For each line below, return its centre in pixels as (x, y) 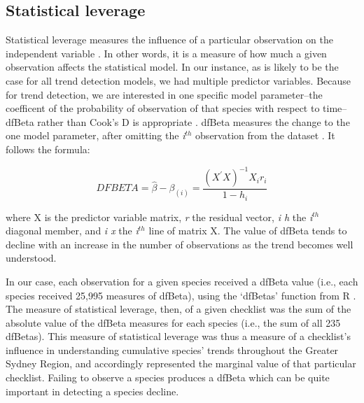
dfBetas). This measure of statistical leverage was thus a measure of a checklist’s (178, 336)
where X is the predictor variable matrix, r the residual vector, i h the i (159, 217)
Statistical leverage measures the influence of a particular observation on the (169, 40)
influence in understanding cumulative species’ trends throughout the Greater (172, 349)
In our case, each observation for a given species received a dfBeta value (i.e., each (182, 281)
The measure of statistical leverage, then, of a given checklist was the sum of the (178, 309)
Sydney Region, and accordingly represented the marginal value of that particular (181, 363)
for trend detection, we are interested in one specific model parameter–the (164, 94)
